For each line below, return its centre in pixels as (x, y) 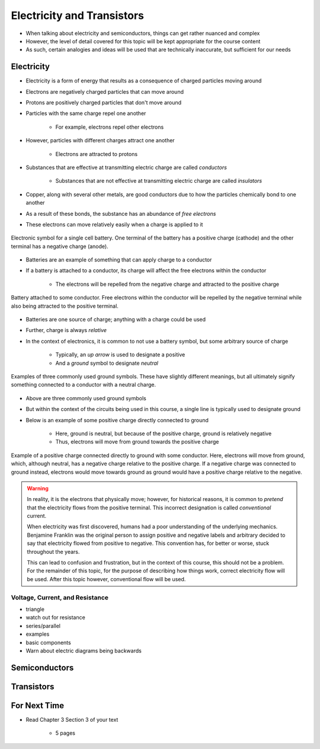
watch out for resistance (55, 617)
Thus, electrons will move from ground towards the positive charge (137, 442)
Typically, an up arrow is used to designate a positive (120, 355)
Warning (38, 488)
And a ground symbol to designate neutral (107, 363)
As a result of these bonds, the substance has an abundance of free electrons (121, 213)
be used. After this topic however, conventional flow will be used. (106, 579)
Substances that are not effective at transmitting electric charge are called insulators (159, 181)
